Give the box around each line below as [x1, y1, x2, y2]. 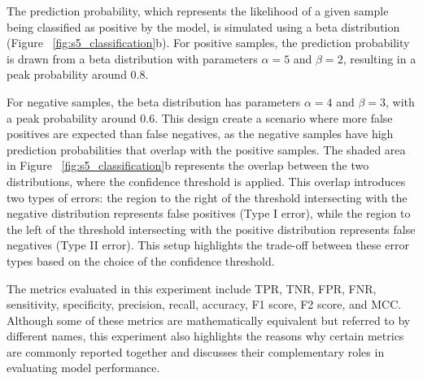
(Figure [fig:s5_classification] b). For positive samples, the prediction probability [7, 34, 410, 51]
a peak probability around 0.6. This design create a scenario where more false [7, 109, 393, 126]
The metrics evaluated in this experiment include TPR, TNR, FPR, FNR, [7, 279, 377, 297]
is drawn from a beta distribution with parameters [7, 50, 258, 67]
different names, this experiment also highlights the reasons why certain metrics [7, 327, 404, 344]
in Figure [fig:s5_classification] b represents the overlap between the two [7, 157, 369, 174]
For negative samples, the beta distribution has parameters [7, 93, 301, 110]
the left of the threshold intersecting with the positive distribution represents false [7, 220, 416, 237]
